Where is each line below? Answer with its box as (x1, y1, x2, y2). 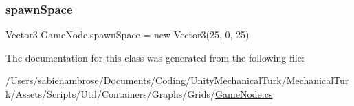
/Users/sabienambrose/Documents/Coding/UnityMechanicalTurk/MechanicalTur (5, 73, 349, 88)
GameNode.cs (215, 87, 273, 101)
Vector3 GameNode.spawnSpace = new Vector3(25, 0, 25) (5, 27, 250, 42)
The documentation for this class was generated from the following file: (5, 50, 305, 64)
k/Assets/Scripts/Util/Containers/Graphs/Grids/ (5, 87, 216, 101)
